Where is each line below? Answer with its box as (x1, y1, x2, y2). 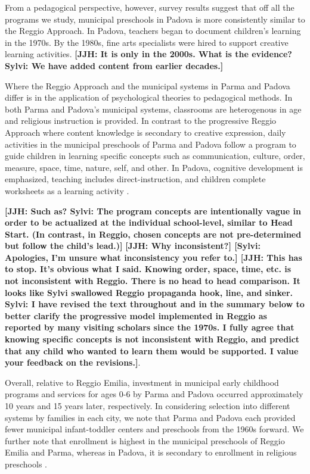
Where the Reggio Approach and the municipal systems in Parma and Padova (5, 79, 290, 92)
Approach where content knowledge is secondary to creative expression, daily (5, 126, 286, 138)
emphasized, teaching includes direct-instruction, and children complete (5, 173, 266, 185)
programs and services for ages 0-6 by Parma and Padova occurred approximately (5, 388, 303, 400)
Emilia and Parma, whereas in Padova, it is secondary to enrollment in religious (5, 446, 297, 459)
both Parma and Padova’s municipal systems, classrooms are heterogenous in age (5, 102, 302, 115)
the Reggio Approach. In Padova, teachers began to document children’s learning (5, 24, 301, 37)
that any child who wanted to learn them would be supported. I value (5, 344, 299, 357)
